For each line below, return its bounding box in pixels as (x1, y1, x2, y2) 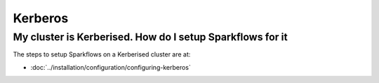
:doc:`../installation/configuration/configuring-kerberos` (30, 63, 191, 71)
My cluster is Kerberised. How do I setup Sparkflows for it (13, 31, 288, 43)
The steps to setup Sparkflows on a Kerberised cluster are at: (13, 50, 191, 59)
